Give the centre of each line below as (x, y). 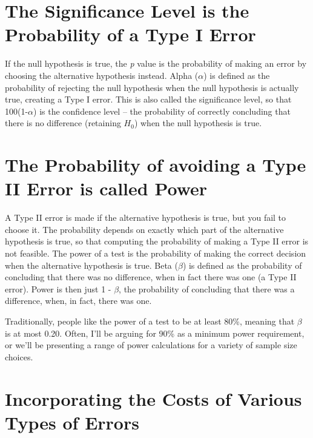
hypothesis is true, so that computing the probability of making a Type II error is (157, 241)
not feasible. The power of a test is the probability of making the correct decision (156, 253)
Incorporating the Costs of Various (153, 398)
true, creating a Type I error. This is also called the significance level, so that (148, 99)
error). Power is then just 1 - (58, 288)
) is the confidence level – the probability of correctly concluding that (162, 111)
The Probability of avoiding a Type (156, 165)
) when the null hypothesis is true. (198, 123)
